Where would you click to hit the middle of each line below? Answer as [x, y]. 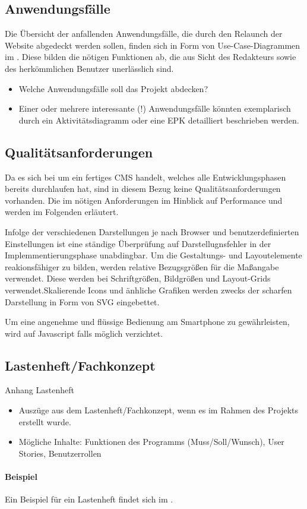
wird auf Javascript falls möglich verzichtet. [84, 333]
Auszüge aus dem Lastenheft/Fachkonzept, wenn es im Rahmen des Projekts [159, 410]
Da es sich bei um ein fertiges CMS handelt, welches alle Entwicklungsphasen [145, 177]
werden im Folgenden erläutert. [62, 212]
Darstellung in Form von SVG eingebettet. [82, 301]
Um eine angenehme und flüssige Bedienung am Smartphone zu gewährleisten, [147, 322]
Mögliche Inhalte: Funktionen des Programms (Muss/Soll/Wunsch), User [151, 442]
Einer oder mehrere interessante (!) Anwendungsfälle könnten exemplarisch [155, 108]
